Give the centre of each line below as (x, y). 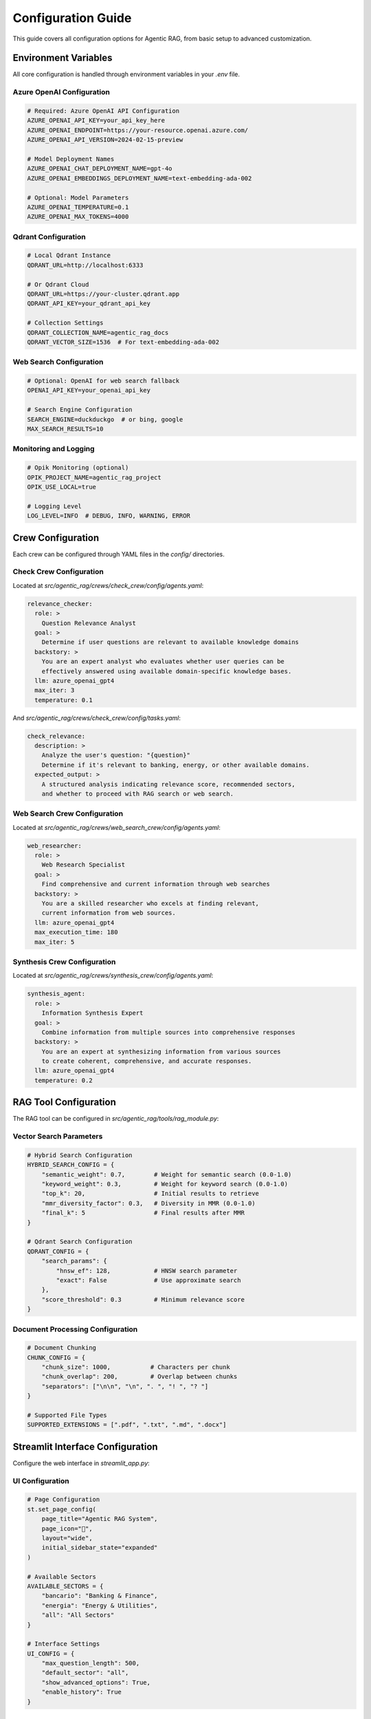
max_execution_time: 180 (76, 932)
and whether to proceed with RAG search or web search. (138, 793)
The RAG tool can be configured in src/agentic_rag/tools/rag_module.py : (116, 1119)
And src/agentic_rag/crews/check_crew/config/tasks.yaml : (97, 718)
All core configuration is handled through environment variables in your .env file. (126, 74)
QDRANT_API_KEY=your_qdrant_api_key (89, 304)
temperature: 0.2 (64, 1080)
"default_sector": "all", (85, 1673)
